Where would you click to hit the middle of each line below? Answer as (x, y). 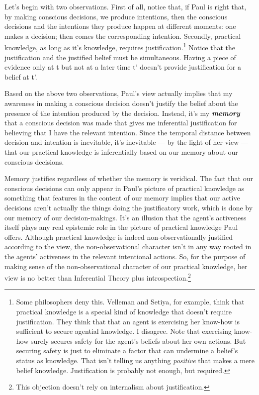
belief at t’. (21, 76)
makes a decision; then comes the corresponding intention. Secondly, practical (123, 36)
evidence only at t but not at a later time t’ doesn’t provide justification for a (123, 67)
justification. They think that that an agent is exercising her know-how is (128, 321)
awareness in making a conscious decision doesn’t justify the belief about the (121, 103)
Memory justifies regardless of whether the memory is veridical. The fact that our (129, 178)
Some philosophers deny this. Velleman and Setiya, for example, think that (130, 302)
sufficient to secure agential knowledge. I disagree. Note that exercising (124, 331)
